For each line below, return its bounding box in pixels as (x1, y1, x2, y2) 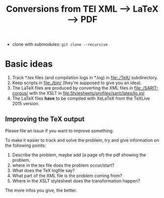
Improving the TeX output (5, 115, 85, 123)
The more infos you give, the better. (5, 187, 77, 193)
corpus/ (12, 90, 28, 96)
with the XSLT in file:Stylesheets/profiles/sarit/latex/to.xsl (29, 90, 145, 96)
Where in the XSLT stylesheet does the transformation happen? (12, 177, 141, 184)
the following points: (5, 142, 47, 148)
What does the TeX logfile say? (12, 167, 75, 173)
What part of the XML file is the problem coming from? (12, 173, 122, 178)
